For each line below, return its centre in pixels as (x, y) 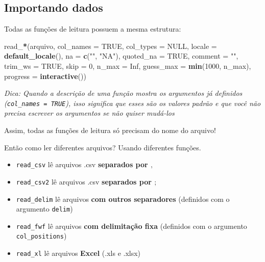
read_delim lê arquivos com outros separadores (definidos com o (123, 199)
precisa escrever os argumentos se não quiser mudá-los (89, 113)
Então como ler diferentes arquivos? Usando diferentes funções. (103, 147)
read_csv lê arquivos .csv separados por (82, 164)
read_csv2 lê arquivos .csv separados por (84, 181)
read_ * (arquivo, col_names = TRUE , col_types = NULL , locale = (111, 46)
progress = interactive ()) (45, 76)
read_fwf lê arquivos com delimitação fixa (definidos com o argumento (131, 226)
